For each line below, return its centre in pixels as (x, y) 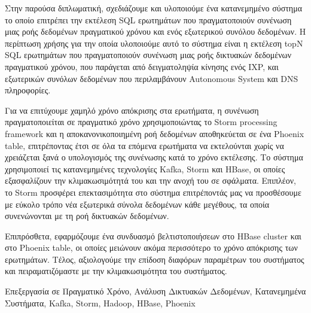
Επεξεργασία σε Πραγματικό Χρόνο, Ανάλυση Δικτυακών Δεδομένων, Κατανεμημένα (155, 291)
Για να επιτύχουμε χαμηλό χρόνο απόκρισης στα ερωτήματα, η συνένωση (132, 110)
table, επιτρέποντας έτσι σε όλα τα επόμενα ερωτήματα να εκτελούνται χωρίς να (144, 145)
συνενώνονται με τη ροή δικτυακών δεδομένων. (87, 216)
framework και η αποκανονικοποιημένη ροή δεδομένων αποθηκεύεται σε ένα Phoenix (155, 133)
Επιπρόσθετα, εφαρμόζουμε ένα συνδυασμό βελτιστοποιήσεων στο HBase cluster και (153, 235)
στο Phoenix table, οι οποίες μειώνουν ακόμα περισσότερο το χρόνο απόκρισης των (151, 247)
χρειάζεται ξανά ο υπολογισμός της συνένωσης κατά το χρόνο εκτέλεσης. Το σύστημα (154, 157)
